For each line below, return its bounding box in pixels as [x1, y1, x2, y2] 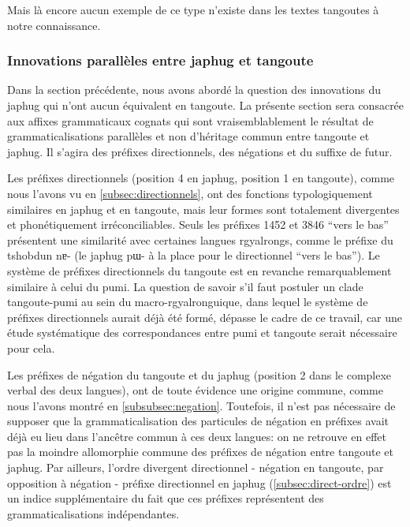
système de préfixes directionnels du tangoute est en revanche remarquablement [7, 262, 392, 278]
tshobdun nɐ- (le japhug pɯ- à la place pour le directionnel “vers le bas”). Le [7, 247, 380, 263]
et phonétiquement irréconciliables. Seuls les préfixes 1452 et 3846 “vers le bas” [7, 216, 389, 233]
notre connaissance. [7, 17, 101, 33]
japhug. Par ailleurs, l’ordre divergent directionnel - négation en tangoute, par [7, 459, 384, 476]
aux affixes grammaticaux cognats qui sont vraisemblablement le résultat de [7, 112, 374, 129]
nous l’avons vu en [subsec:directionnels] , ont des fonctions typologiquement [7, 185, 373, 201]
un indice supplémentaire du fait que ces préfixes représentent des [7, 490, 324, 506]
